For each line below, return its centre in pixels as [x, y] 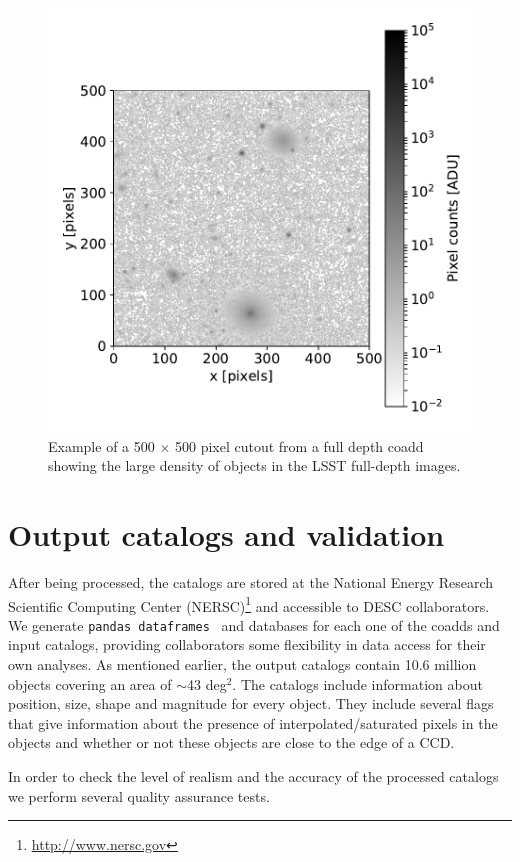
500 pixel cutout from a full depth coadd [299, 445]
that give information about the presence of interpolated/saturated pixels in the [253, 722]
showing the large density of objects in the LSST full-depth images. [254, 465]
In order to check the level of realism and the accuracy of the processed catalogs [253, 775]
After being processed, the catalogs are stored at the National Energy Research [251, 581]
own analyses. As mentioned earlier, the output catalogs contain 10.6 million [242, 664]
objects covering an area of [90, 683]
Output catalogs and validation [226, 533]
